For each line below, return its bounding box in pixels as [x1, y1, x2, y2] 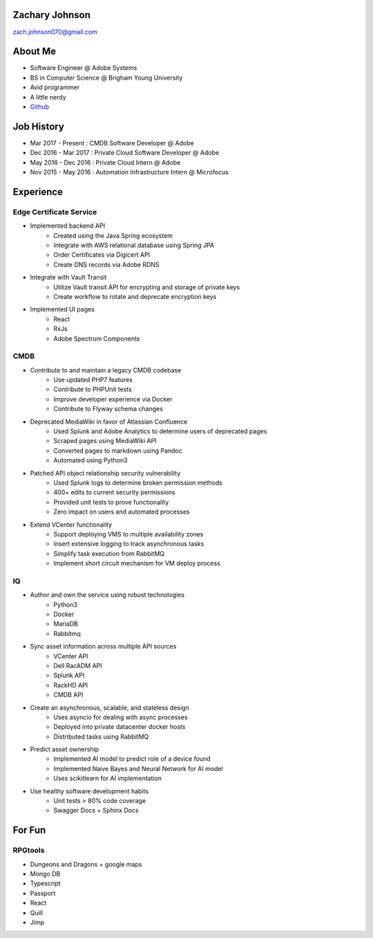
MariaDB [53, 620, 79, 628]
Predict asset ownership [30, 745, 99, 754]
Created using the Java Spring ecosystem [53, 231, 173, 240]
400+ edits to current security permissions [53, 488, 175, 496]
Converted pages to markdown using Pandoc [53, 447, 182, 455]
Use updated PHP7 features [53, 376, 133, 384]
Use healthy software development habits [30, 786, 149, 795]
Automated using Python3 [53, 456, 128, 465]
